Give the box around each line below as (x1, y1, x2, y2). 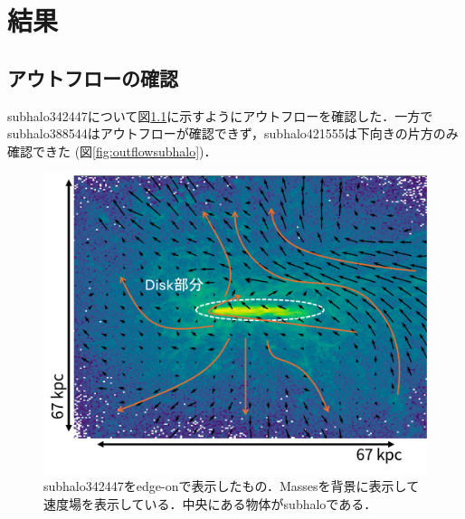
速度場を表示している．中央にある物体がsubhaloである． (43, 494, 377, 513)
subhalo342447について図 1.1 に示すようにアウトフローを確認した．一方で (7, 106, 433, 125)
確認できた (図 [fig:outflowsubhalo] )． (7, 141, 217, 160)
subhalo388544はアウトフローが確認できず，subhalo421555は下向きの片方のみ (7, 124, 459, 143)
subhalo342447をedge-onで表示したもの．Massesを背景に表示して (43, 477, 420, 495)
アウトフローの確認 (7, 63, 178, 91)
